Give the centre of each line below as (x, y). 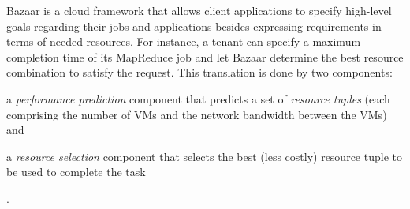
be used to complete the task (76, 172)
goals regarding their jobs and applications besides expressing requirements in (194, 26)
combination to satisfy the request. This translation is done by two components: (199, 72)
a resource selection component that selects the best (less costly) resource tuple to (204, 156)
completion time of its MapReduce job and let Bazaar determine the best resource (205, 56)
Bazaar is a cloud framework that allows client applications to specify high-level (199, 10)
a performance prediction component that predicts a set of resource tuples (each (198, 98)
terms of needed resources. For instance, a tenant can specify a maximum (184, 41)
